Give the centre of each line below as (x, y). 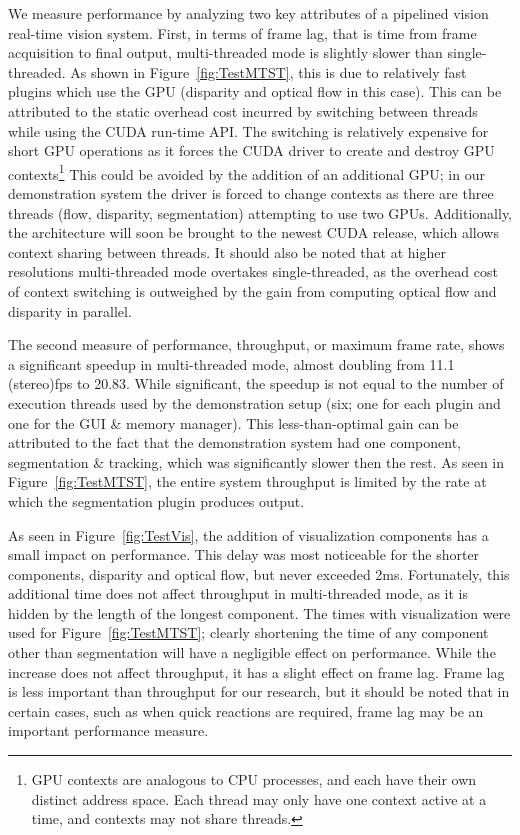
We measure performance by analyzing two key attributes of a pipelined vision (248, 13)
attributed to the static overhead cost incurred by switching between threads (243, 110)
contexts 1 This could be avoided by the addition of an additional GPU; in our (246, 172)
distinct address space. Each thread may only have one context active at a (259, 798)
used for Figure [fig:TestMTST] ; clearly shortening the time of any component (248, 632)
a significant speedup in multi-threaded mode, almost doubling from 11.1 (231, 363)
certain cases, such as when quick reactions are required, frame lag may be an (246, 710)
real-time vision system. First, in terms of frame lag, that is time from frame (242, 32)
